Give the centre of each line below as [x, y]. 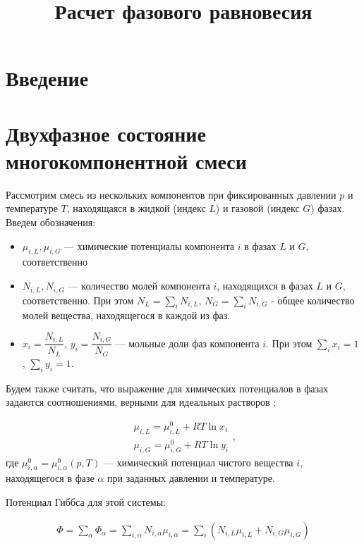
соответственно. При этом [78, 300]
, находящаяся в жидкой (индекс [136, 208]
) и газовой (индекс [257, 208]
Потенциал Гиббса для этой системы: [86, 502]
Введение [47, 78]
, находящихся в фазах [265, 286]
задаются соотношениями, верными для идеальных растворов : [141, 402]
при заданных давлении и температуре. [191, 478]
